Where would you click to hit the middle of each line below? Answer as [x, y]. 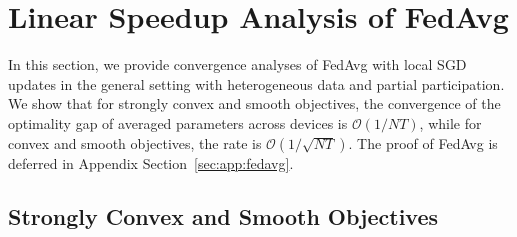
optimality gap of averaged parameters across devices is [178, 122]
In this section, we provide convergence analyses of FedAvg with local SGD [237, 64]
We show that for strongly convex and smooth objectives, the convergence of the [254, 103]
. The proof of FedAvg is [423, 142]
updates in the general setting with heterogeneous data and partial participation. [256, 83]
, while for [450, 122]
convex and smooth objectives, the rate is [135, 142]
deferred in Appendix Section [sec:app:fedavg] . [151, 162]
